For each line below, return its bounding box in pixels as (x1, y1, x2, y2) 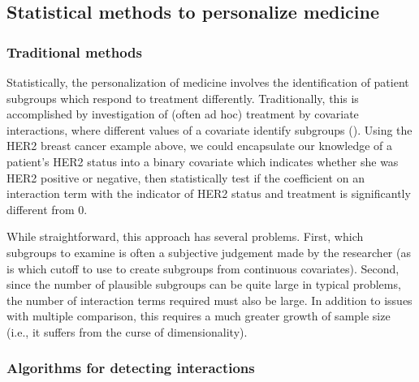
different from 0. (6, 200, 88, 217)
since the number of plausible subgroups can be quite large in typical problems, (6, 276, 401, 293)
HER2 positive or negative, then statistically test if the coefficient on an (6, 169, 365, 186)
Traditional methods (6, 41, 142, 62)
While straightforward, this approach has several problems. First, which (6, 228, 364, 245)
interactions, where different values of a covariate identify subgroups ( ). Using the (6, 121, 413, 138)
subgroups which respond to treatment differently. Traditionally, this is (6, 89, 359, 106)
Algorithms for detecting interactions (6, 358, 255, 378)
